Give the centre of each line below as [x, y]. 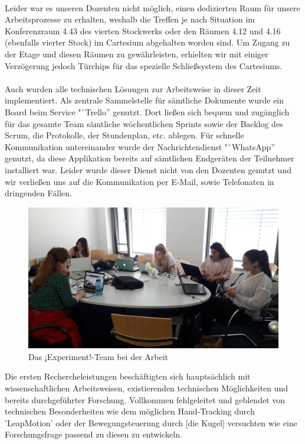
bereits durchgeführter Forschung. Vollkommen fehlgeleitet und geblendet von [145, 399]
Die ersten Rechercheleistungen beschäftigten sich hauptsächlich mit [128, 376]
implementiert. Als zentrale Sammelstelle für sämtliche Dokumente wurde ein [145, 100]
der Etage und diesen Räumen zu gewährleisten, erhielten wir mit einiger [137, 54]
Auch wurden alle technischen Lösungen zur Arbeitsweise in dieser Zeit [133, 88]
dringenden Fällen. [38, 193]
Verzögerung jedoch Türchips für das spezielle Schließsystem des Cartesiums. [144, 65]
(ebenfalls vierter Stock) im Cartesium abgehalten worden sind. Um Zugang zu [147, 42]
